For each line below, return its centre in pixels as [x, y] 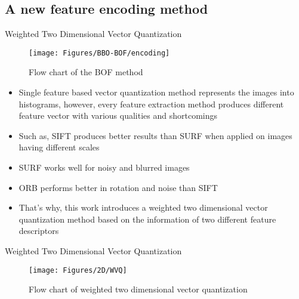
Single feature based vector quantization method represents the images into [156, 92]
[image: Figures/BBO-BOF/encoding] [99, 53]
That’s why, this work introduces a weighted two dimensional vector [143, 207]
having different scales [59, 147]
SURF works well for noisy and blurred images [104, 167]
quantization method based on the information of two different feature [147, 219]
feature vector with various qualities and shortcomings [118, 115]
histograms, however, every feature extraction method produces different [151, 104]
